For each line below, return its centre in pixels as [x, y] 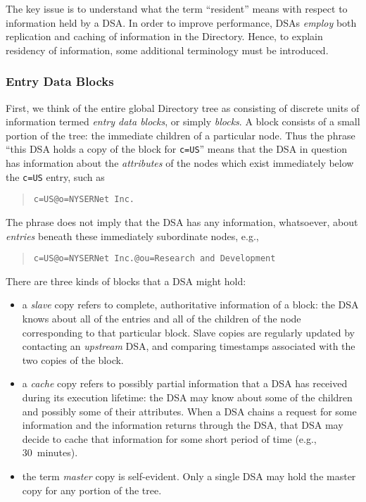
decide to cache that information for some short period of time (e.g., [169, 438]
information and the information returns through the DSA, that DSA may [183, 425]
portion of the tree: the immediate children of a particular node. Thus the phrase [181, 135]
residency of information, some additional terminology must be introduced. [167, 50]
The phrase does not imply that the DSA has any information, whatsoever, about [182, 221]
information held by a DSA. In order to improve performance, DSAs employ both [181, 22]
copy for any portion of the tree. [92, 490]
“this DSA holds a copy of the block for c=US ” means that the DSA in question [177, 149]
